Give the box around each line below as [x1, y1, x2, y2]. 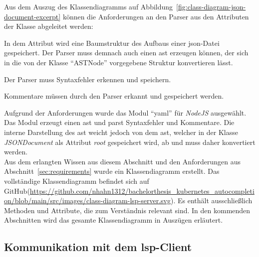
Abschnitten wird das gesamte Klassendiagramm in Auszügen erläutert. [4, 215, 223, 225]
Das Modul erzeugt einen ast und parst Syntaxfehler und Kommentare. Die [4, 117, 235, 128]
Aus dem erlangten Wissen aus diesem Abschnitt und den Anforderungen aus [4, 156, 241, 166]
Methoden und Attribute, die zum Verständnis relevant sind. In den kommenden [4, 205, 251, 215]
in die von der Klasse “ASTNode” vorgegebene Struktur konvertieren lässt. [4, 57, 233, 67]
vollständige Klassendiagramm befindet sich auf [4, 175, 149, 186]
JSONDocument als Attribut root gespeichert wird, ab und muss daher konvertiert [4, 136, 256, 147]
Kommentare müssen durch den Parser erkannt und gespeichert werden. [4, 91, 224, 101]
